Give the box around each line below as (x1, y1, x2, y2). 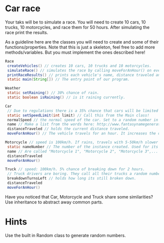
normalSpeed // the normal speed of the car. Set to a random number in (7, 117, 159, 122)
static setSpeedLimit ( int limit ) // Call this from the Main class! (7, 113, 150, 118)
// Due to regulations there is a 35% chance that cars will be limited (7, 108, 159, 113)
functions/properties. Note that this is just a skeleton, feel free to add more (5, 44, 155, 50)
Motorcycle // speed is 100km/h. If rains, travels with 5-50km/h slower (5, 140, 159, 145)
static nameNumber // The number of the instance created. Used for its (7, 144, 159, 149)
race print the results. (5, 29, 48, 35)
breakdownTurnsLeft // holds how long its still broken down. (7, 176, 137, 181)
